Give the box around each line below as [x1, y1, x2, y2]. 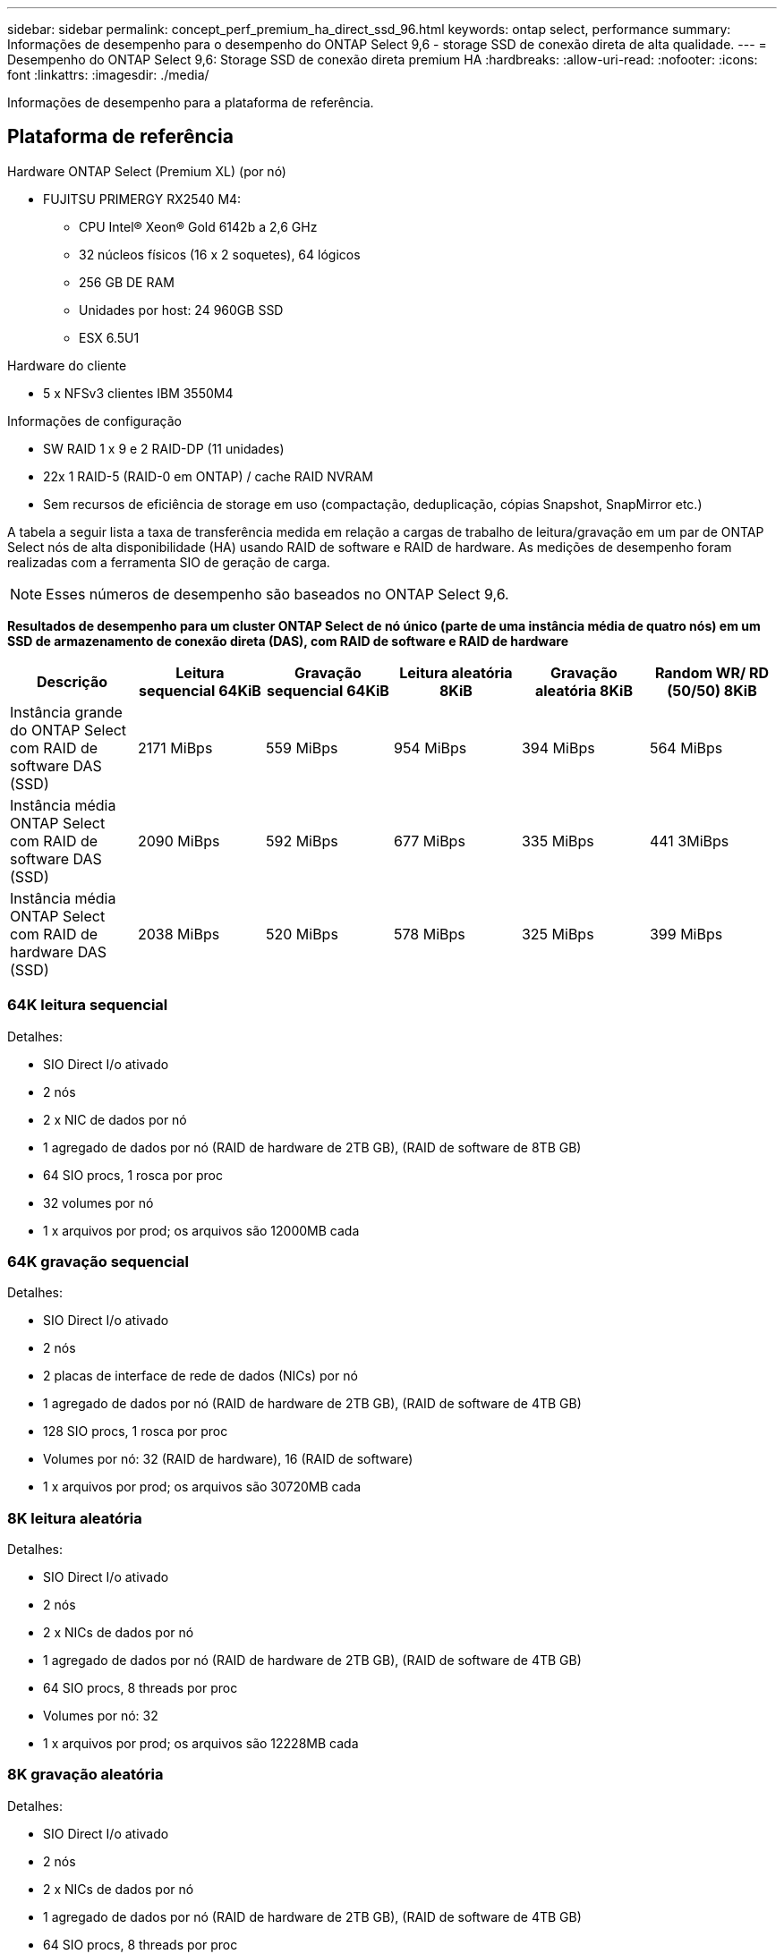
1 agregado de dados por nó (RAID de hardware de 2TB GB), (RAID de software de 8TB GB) [43, 1139, 582, 1155]
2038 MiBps [137, 924, 220, 943]
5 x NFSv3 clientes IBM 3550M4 [43, 385, 234, 401]
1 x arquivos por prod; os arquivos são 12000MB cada [43, 1222, 360, 1238]
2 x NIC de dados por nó [43, 1111, 187, 1127]
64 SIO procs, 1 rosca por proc [43, 1167, 223, 1183]
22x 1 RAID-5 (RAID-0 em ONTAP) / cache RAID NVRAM [43, 468, 373, 484]
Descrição [36, 672, 108, 691]
